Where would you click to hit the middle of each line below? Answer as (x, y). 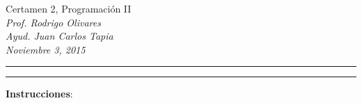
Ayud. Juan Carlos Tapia (60, 36)
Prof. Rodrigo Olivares (53, 22)
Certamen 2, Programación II (69, 8)
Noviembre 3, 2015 (46, 49)
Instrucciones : (39, 94)
